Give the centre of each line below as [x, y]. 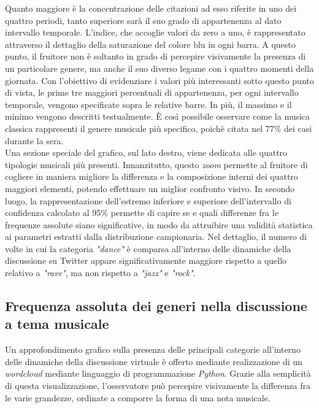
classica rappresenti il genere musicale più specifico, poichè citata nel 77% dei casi [159, 128]
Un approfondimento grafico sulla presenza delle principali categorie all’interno [153, 349]
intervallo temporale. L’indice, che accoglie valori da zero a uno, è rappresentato [155, 32]
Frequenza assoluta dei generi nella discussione [156, 306]
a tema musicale [57, 324]
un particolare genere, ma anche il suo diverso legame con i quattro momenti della [159, 68]
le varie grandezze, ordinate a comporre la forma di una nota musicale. [138, 397]
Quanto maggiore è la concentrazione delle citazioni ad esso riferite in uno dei [151, 8]
